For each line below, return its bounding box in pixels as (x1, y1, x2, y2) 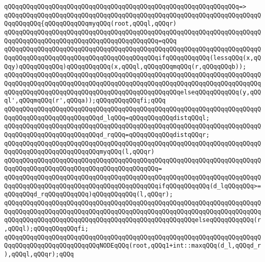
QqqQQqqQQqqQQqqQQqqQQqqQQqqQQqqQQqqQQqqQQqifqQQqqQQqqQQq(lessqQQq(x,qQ (4, 54, 261, 62)
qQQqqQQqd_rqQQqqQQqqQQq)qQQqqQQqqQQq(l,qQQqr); (4, 191, 173, 198)
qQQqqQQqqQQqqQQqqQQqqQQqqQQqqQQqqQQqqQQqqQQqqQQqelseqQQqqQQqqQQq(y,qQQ (4, 88, 261, 96)
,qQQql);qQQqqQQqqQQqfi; (4, 225, 89, 233)
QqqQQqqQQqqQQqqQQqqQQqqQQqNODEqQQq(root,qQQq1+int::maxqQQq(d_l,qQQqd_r (4, 242, 261, 250)
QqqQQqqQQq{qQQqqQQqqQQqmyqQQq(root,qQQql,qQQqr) (4, 20, 177, 28)
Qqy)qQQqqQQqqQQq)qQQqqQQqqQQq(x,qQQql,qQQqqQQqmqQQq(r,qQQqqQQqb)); (4, 63, 247, 70)
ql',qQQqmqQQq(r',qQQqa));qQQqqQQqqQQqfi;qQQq (4, 97, 166, 105)
